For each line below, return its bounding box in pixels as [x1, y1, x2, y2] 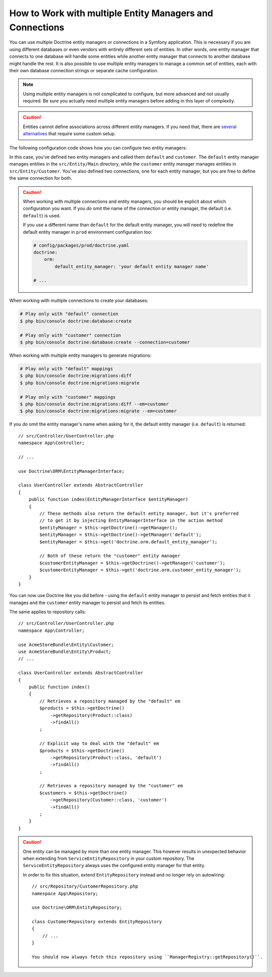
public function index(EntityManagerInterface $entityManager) [28, 497, 188, 502]
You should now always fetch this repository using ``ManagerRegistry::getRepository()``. [32, 954, 263, 960]
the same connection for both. [9, 175, 73, 181]
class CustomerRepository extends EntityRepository [32, 919, 162, 925]
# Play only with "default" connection [20, 311, 118, 317]
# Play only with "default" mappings [20, 366, 113, 371]
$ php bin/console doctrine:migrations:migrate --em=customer [20, 408, 177, 414]
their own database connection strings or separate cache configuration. [9, 67, 159, 73]
